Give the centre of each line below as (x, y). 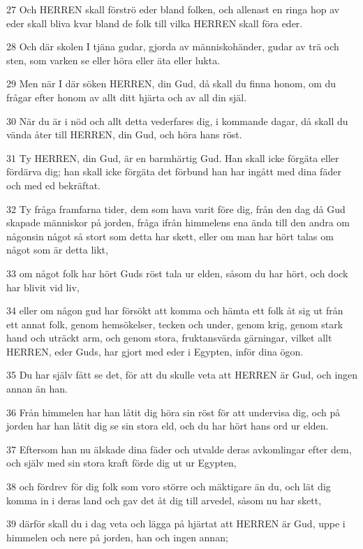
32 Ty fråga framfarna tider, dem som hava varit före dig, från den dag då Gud (176, 208)
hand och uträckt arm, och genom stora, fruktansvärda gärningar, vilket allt (169, 338)
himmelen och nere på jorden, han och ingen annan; (117, 537)
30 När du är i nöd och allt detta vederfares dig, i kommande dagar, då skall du (177, 120)
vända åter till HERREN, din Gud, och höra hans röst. (124, 134)
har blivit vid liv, (43, 287)
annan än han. (37, 389)
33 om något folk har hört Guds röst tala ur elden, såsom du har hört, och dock (177, 273)
